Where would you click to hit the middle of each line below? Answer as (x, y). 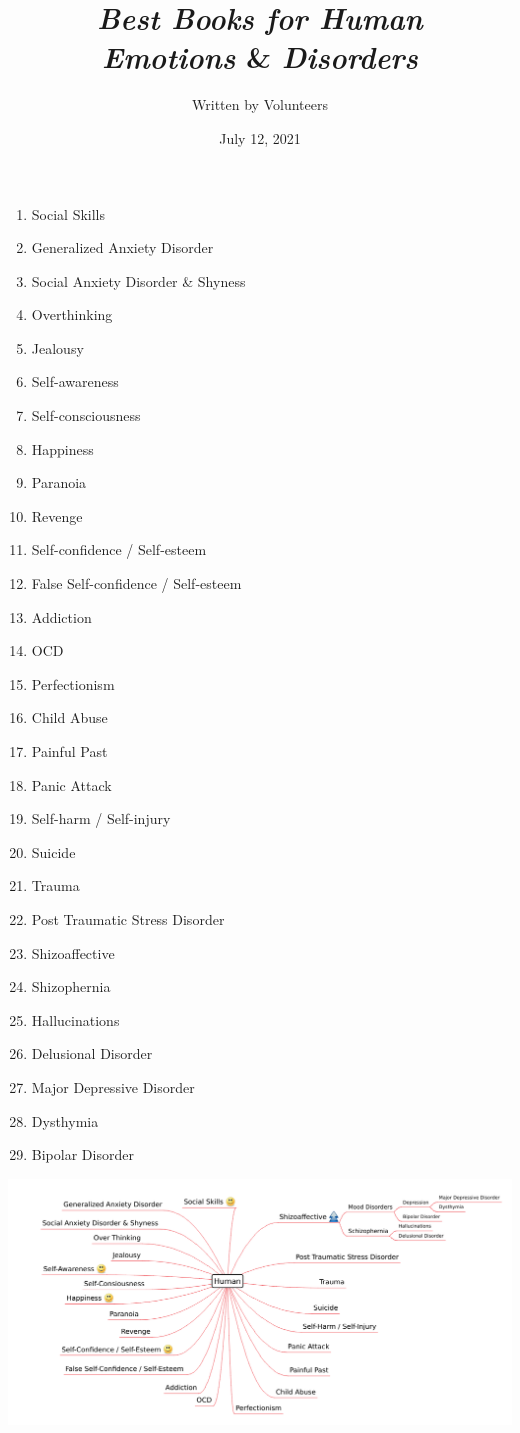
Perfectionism (73, 683)
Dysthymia (65, 1120)
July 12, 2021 (260, 137)
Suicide (53, 851)
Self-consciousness (86, 415)
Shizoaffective (73, 952)
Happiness (62, 448)
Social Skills (68, 213)
